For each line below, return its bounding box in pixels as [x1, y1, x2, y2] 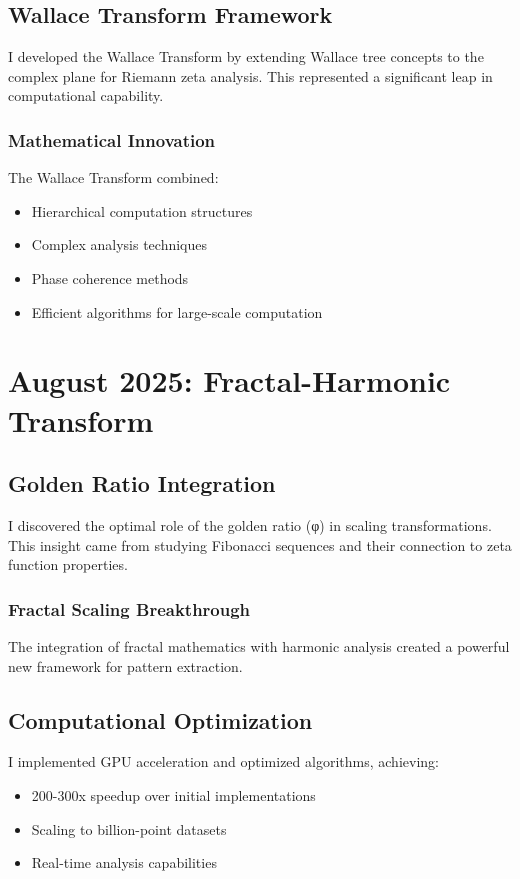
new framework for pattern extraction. [8, 655, 243, 676]
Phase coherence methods [31, 267, 189, 288]
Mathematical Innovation [8, 127, 216, 152]
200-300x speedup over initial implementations [31, 784, 316, 805]
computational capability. [8, 85, 164, 106]
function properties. [8, 554, 128, 575]
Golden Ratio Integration [8, 468, 276, 499]
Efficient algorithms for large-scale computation [31, 301, 323, 322]
